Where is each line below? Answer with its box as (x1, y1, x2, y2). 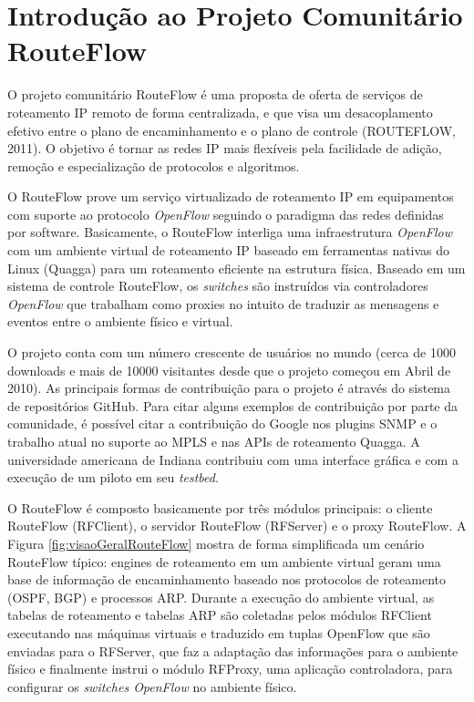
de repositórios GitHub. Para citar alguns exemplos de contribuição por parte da (7, 396, 459, 415)
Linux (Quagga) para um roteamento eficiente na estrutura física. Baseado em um (7, 258, 466, 277)
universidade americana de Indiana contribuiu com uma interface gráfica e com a (7, 449, 459, 469)
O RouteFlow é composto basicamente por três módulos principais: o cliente (7, 498, 433, 517)
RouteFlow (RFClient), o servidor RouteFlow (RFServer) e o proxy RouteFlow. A (7, 516, 467, 535)
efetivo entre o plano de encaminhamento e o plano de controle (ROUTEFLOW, (7, 120, 456, 139)
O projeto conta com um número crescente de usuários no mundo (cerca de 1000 (7, 343, 456, 362)
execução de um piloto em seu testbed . (7, 468, 219, 487)
